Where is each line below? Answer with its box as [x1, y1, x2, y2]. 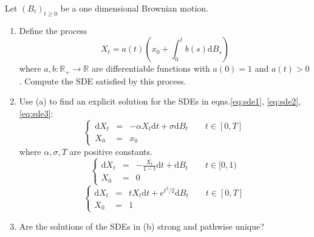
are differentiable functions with [91, 62, 210, 75]
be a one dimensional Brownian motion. [60, 2, 208, 14]
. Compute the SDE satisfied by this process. [19, 74, 186, 87]
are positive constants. [69, 145, 152, 157]
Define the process [19, 24, 87, 36]
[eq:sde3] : [19, 107, 53, 120]
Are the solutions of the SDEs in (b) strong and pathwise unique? [19, 219, 264, 232]
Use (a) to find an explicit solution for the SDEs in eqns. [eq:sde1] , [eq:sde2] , [19, 95, 301, 108]
